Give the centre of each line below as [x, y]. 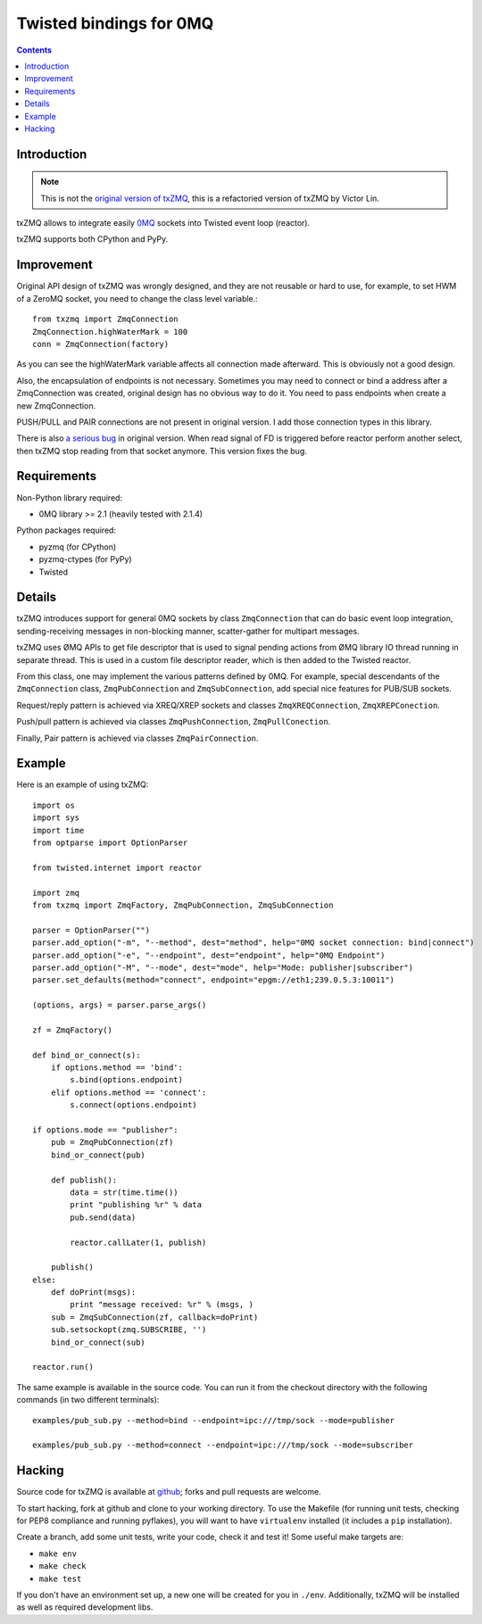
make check [62, 1566]
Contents [34, 50]
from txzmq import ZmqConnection [105, 319]
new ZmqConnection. [56, 405]
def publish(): [84, 1180]
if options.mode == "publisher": [105, 1130]
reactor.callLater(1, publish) [138, 1242]
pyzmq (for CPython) [78, 547]
